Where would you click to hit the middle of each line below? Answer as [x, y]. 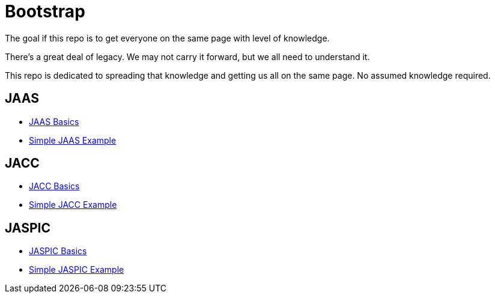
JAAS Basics [54, 121]
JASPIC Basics [58, 251]
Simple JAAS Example [73, 140]
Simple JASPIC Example [77, 270]
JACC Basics [54, 186]
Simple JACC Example [73, 205]
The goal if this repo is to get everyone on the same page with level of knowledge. [167, 38]
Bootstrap [45, 11]
